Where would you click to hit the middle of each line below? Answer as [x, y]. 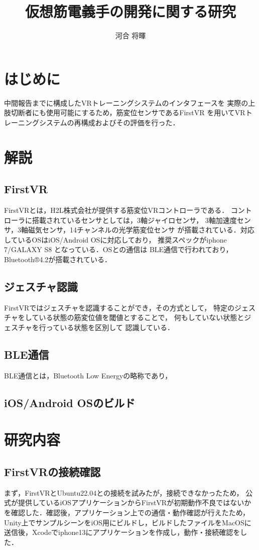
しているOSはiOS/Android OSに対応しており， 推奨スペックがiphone [115, 239]
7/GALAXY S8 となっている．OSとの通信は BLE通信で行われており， [118, 249]
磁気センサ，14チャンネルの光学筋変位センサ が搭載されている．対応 [141, 230]
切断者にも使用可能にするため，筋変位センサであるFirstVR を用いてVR [128, 112]
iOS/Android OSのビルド [70, 402]
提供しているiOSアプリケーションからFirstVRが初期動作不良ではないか [135, 502]
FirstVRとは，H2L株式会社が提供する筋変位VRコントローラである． [116, 210]
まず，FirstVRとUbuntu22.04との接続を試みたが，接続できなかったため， [124, 492]
